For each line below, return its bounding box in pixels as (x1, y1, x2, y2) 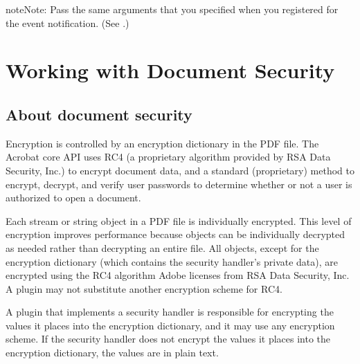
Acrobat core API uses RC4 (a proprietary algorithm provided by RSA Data (6, 149, 331, 164)
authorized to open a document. (6, 190, 141, 205)
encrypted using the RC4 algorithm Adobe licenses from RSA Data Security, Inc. (6, 268, 350, 282)
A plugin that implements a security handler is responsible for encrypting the (6, 304, 334, 319)
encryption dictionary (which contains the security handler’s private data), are (6, 254, 339, 269)
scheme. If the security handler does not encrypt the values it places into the (6, 331, 331, 346)
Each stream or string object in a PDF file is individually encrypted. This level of (6, 213, 352, 228)
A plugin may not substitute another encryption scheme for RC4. (6, 281, 282, 295)
